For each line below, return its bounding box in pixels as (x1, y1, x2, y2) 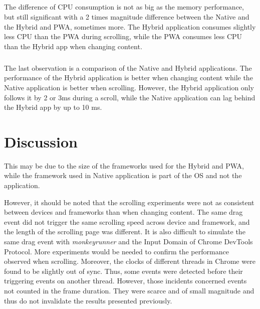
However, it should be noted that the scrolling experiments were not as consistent (4, 197, 254, 207)
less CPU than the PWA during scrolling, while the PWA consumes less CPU (4, 31, 242, 42)
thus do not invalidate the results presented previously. (4, 295, 172, 305)
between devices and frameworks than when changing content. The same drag (4, 207, 243, 217)
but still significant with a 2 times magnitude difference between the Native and (4, 11, 249, 22)
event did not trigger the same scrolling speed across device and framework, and (4, 216, 250, 227)
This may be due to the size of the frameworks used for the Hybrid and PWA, (4, 160, 244, 171)
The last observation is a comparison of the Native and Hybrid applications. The (4, 62, 252, 73)
